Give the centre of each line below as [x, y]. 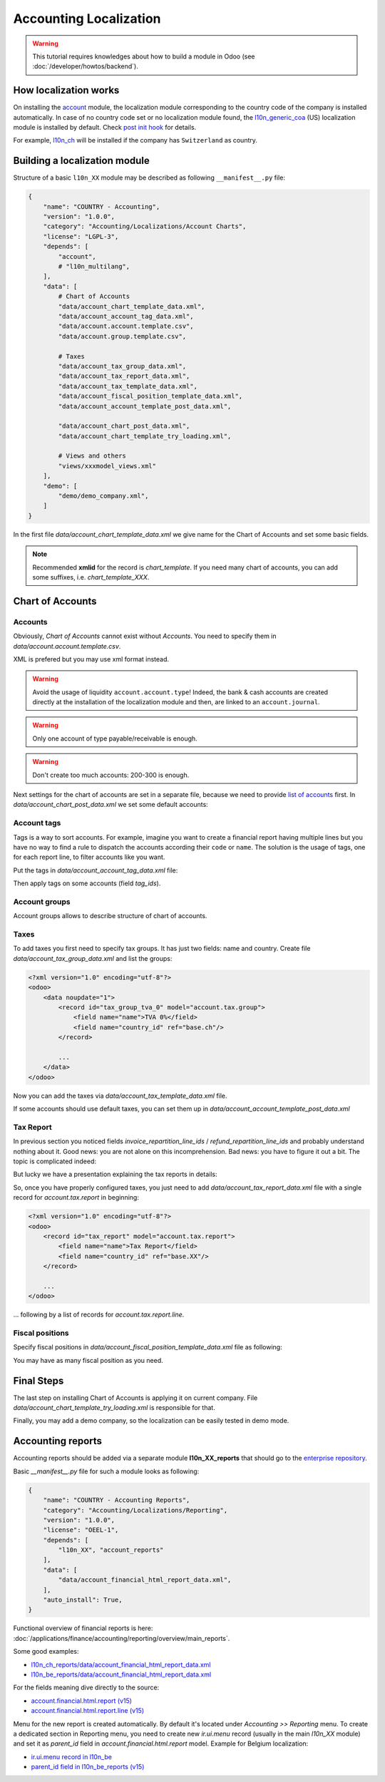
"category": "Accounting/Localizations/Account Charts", [145, 227]
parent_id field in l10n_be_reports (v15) [88, 1767]
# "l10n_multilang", [94, 267]
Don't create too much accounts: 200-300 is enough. [111, 775]
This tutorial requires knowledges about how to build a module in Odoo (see [144, 56]
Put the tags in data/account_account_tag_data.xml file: [96, 870]
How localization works [66, 90]
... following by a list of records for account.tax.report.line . [99, 1314]
